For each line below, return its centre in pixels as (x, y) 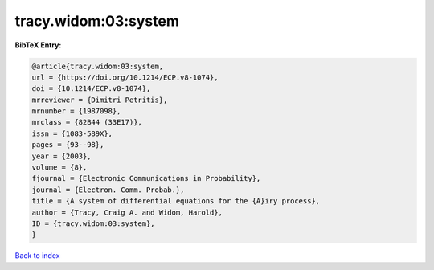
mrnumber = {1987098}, (76, 111)
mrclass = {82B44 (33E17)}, (87, 122)
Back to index (37, 256)
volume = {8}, (59, 168)
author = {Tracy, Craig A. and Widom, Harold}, (127, 212)
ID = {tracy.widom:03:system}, (94, 224)
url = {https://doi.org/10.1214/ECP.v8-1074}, (125, 77)
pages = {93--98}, (68, 145)
